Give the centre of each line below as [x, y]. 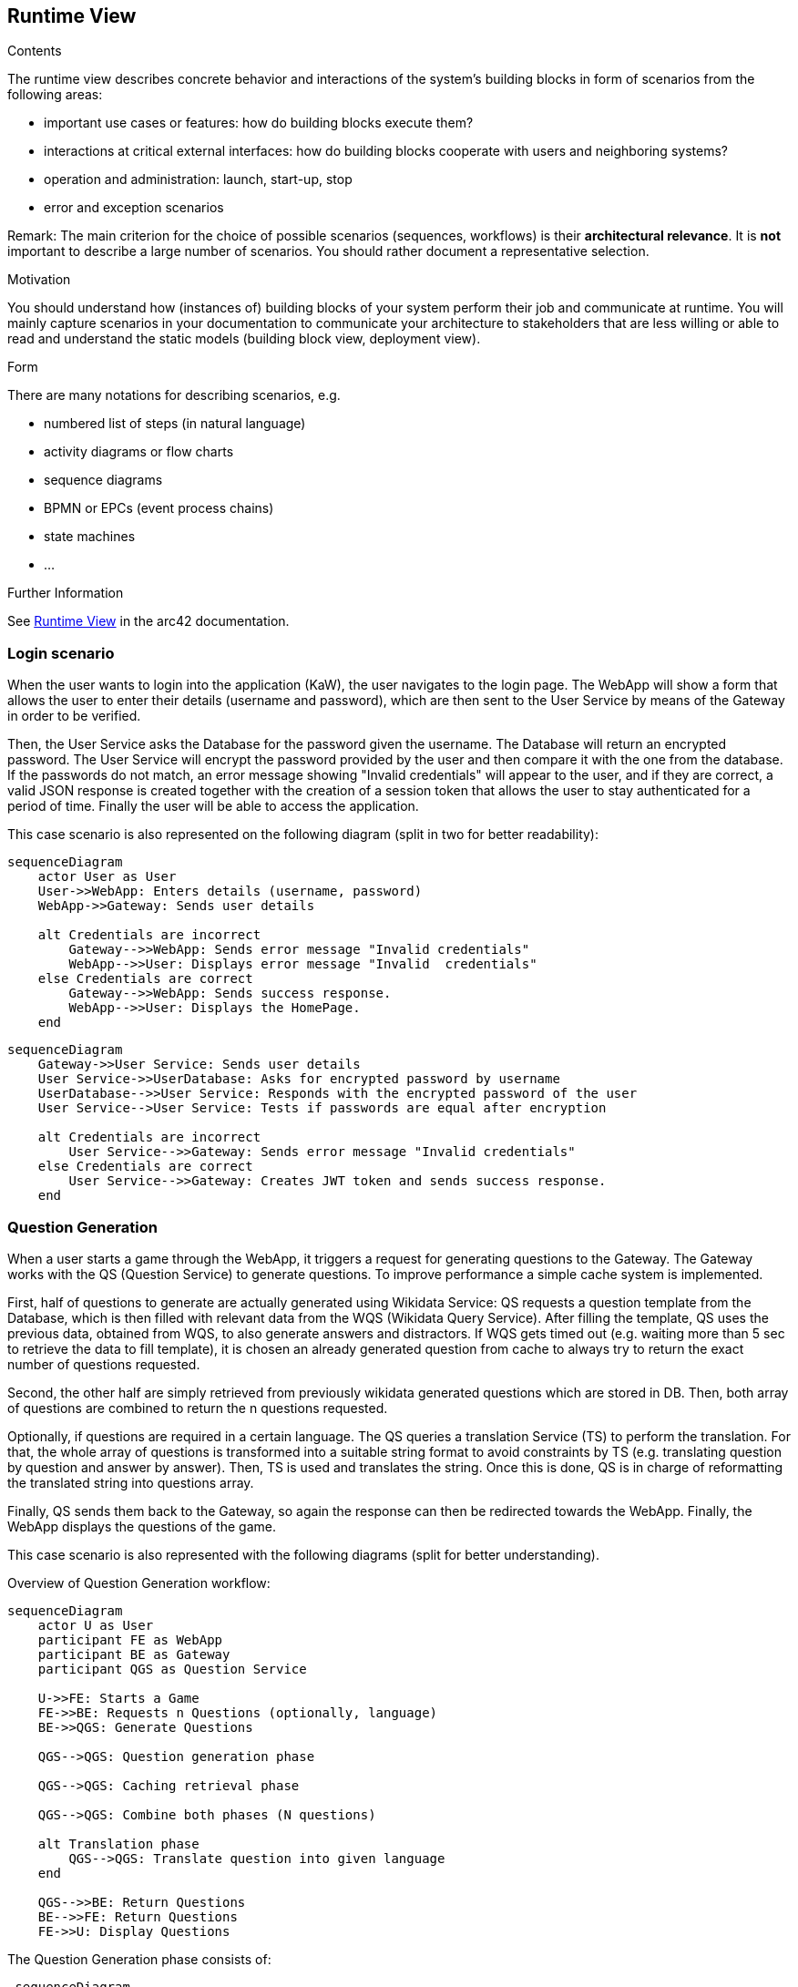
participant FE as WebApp [130, 1639]
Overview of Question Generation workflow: [139, 1582]
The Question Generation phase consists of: [139, 1959]
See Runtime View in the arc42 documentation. [148, 621]
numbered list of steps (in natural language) [175, 424]
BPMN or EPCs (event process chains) [159, 508]
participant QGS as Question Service [172, 1669]
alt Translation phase [118, 1844]
